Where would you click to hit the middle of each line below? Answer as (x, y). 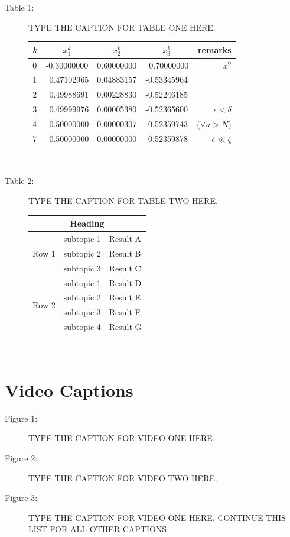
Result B (125, 253)
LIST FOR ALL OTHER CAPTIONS (98, 529)
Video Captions (69, 389)
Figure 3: (21, 498)
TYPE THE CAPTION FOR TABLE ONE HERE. (122, 27)
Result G (125, 327)
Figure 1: (21, 418)
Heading (87, 223)
